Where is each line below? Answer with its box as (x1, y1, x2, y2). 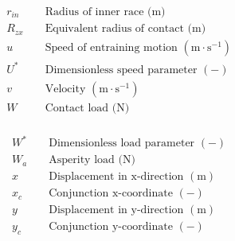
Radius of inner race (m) (45, 6, 166, 18)
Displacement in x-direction (49, 171, 184, 183)
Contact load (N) (45, 102, 130, 114)
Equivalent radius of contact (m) (45, 23, 206, 35)
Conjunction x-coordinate (49, 188, 173, 200)
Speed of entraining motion (45, 42, 178, 54)
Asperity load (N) (49, 154, 135, 166)
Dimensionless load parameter (49, 138, 195, 150)
